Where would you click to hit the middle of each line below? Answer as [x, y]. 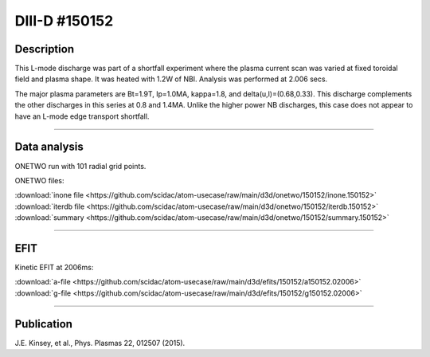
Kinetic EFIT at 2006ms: [54, 267]
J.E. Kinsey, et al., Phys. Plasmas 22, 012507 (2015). [100, 343]
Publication [44, 324]
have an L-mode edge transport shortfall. [82, 116]
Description [45, 49]
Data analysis [49, 147]
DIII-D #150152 [64, 21]
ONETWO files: [39, 180]
